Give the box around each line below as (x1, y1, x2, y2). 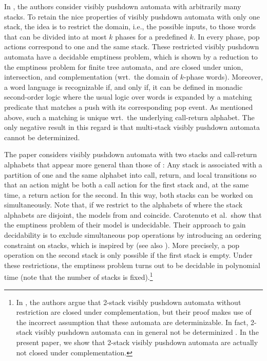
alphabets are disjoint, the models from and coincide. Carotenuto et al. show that (4, 209, 262, 220)
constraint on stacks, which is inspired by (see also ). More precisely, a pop (4, 239, 240, 250)
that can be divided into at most (4, 31, 107, 42)
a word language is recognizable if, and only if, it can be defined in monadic (4, 81, 243, 92)
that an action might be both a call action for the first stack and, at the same (4, 179, 249, 190)
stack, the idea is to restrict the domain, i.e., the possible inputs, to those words (4, 21, 256, 32)
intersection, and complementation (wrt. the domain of (4, 71, 178, 82)
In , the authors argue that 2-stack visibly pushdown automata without (16, 296, 241, 307)
